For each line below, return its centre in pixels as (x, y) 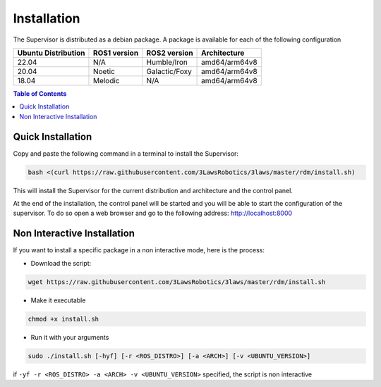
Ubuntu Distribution (51, 53)
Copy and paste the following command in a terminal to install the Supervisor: (126, 153)
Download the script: (61, 263)
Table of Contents (40, 93)
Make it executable (58, 300)
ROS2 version (170, 53)
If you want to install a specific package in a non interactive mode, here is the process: (139, 250)
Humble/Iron (167, 62)
